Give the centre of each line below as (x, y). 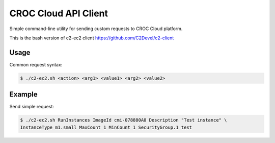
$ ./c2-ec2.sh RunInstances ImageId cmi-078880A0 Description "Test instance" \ (123, 120)
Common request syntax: (36, 64)
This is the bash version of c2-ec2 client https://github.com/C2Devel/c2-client (92, 38)
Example (23, 94)
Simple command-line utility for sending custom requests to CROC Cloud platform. (96, 29)
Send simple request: (32, 107)
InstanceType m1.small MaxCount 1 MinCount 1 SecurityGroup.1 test (106, 127)
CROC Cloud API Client (59, 13)
